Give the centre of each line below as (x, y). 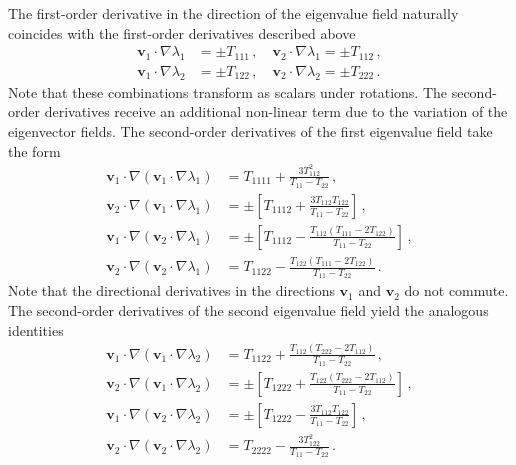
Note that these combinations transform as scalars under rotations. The (227, 91)
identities (36, 329)
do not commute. (456, 290)
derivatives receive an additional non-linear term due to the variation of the (276, 111)
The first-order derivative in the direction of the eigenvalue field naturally (233, 13)
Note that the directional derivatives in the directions (171, 290)
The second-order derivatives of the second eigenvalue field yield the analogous (248, 310)
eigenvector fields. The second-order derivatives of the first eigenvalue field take (250, 131)
